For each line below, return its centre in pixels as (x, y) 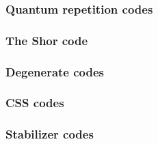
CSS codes (35, 103)
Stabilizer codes (50, 134)
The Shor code (47, 40)
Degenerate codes (55, 71)
